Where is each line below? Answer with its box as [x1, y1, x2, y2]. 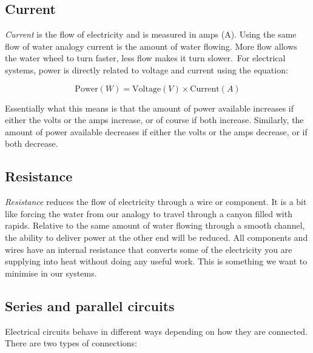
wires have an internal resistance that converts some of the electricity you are [5, 243, 292, 255]
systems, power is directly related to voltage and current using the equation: [5, 63, 288, 76]
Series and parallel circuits [5, 296, 175, 315]
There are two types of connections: [5, 337, 137, 349]
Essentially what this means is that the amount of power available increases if [5, 101, 294, 114]
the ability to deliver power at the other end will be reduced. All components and [5, 230, 308, 243]
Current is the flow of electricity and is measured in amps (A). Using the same [5, 28, 297, 41]
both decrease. [5, 137, 58, 150]
